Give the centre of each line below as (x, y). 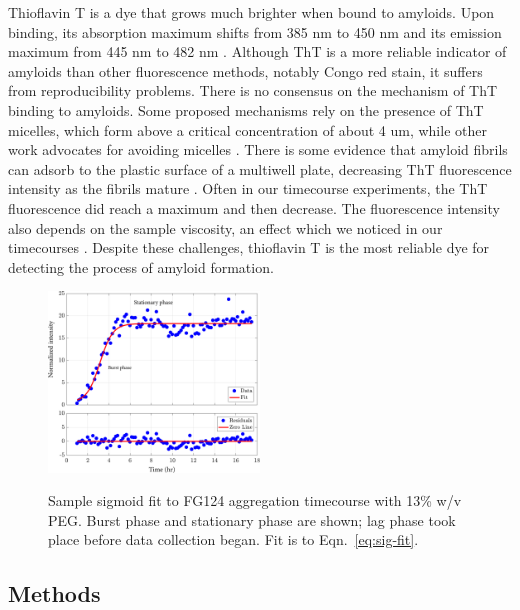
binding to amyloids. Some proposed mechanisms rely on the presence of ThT (246, 109)
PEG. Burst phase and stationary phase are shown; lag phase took (252, 519)
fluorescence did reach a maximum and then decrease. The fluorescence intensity (254, 207)
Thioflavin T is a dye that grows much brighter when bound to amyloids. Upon (251, 12)
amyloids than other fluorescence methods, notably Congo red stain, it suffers (245, 70)
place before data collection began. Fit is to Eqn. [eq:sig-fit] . (233, 539)
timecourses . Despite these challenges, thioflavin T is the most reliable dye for (249, 247)
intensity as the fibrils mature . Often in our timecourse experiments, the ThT (248, 188)
